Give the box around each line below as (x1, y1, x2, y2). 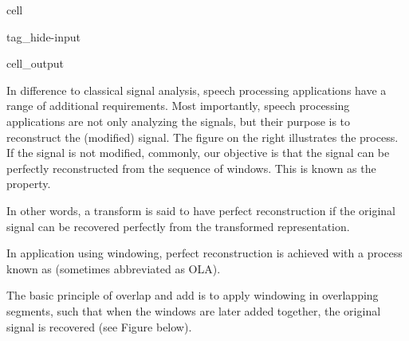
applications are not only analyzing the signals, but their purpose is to (6, 112, 351, 129)
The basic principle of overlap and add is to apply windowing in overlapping (6, 287, 379, 304)
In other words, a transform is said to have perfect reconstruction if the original (6, 202, 395, 218)
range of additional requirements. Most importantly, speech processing (6, 97, 350, 114)
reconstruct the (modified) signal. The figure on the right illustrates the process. (6, 128, 399, 145)
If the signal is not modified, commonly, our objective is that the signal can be (6, 144, 390, 161)
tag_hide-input (6, 28, 81, 45)
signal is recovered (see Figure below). (6, 318, 192, 335)
